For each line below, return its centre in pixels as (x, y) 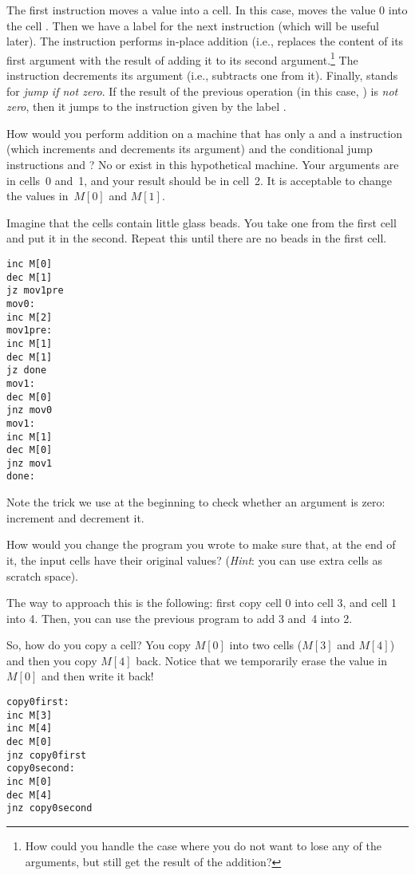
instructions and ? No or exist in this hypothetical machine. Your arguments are (203, 164)
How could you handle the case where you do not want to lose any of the (204, 845)
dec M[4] (30, 795)
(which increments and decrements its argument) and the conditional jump (190, 149)
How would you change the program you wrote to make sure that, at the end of (201, 544)
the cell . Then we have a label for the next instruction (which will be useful (193, 25)
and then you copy (52, 660)
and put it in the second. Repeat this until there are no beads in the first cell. (197, 238)
